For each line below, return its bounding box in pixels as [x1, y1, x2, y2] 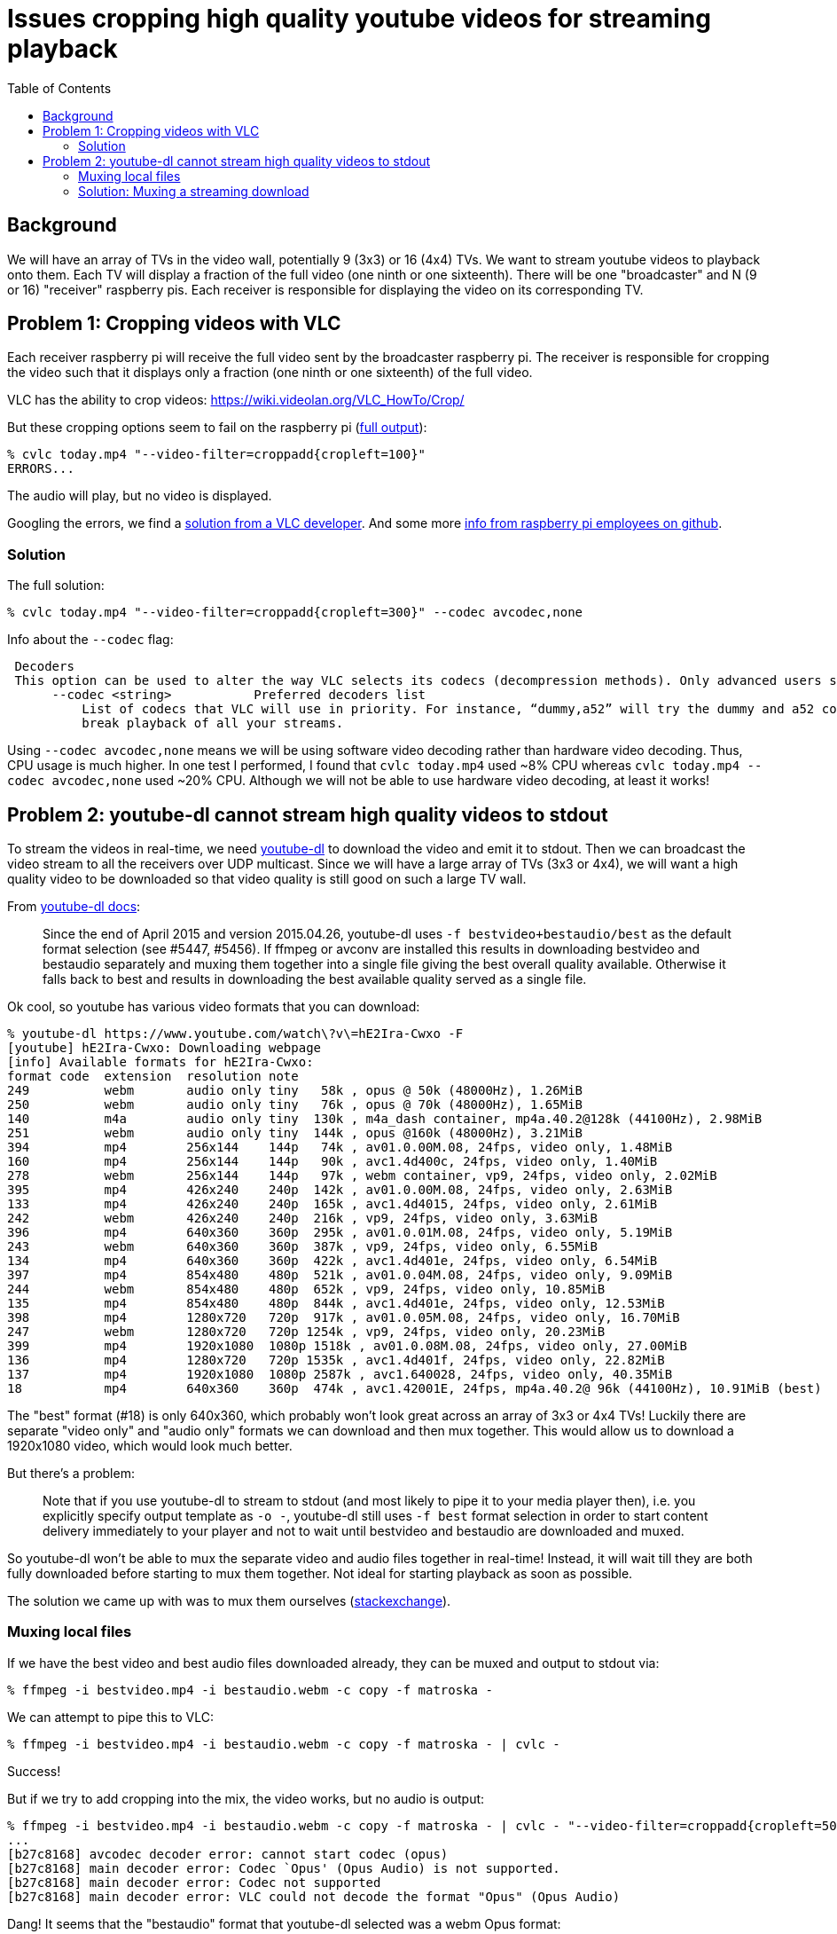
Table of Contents [7, 80, 112, 96]
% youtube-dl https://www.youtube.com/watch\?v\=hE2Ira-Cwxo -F [7, 1026, 464, 1042]
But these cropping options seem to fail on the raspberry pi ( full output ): [7, 420, 427, 436]
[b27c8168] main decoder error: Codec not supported [7, 1875, 381, 1890]
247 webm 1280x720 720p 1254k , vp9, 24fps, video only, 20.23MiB [7, 1325, 606, 1340]
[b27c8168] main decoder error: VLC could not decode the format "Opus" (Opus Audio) [7, 1889, 621, 1904]
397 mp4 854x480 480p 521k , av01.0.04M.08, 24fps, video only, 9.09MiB [7, 1268, 673, 1283]
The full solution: [7, 578, 105, 594]
